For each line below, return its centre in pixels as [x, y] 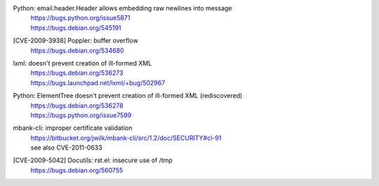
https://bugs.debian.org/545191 [76, 27]
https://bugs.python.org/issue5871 [80, 18]
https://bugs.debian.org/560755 [77, 170]
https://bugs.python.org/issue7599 [81, 115]
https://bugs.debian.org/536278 [77, 106]
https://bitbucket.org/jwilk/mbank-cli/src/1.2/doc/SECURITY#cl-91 [126, 138]
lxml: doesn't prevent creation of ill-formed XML [82, 63]
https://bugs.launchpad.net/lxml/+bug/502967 [98, 83]
